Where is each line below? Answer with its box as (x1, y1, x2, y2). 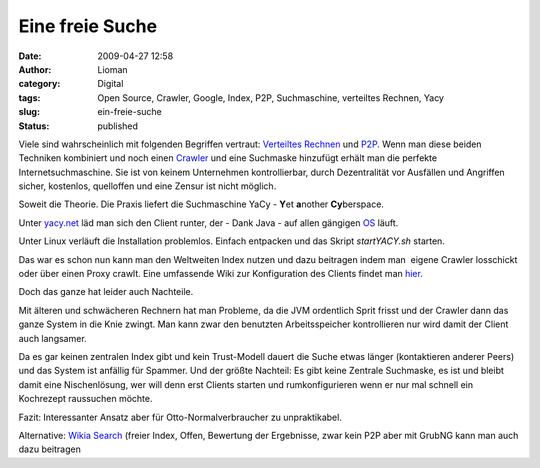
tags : (18, 91, 41, 104)
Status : (18, 120, 50, 132)
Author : (18, 63, 52, 75)
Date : (18, 50, 42, 62)
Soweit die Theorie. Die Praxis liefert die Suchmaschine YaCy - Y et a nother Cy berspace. (18, 198, 385, 210)
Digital (97, 78, 124, 90)
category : (18, 78, 61, 90)
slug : (18, 106, 40, 118)
